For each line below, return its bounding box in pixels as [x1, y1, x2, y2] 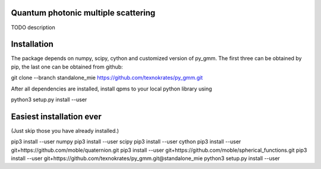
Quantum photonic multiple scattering [11, 8, 156, 18]
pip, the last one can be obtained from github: [11, 63, 123, 70]
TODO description [11, 24, 56, 31]
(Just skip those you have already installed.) [11, 127, 119, 134]
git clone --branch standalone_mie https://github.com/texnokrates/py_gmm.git [11, 74, 203, 82]
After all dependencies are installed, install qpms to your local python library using [11, 85, 212, 92]
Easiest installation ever [11, 111, 102, 121]
